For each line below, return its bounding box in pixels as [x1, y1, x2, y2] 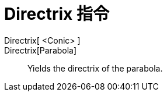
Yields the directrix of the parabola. [27, 63, 163, 73]
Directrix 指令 [4, 4, 109, 24]
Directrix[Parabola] [4, 45, 77, 55]
